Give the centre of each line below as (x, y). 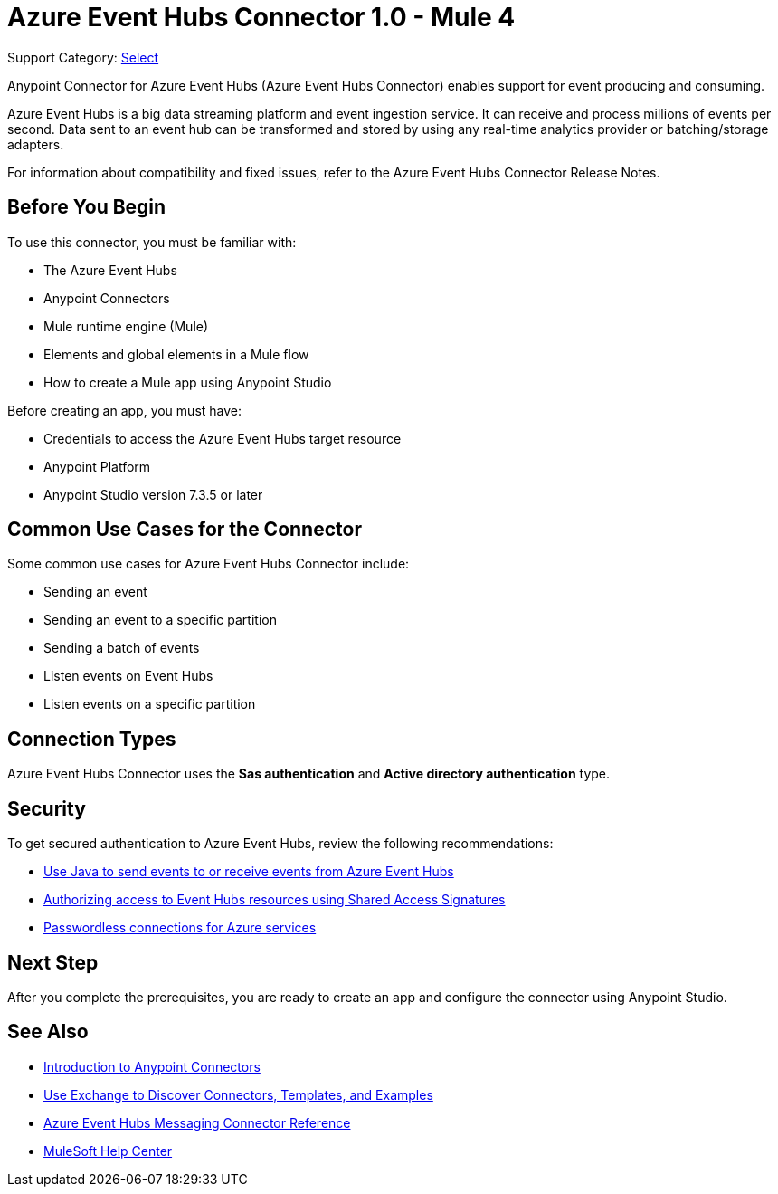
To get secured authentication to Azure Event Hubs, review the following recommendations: (280, 844)
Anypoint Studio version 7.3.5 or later (153, 494)
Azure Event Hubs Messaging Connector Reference (197, 1122)
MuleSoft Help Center (108, 1151)
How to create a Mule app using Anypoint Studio (188, 382)
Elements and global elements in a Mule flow (176, 354)
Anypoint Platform (97, 466)
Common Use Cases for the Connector (185, 530)
